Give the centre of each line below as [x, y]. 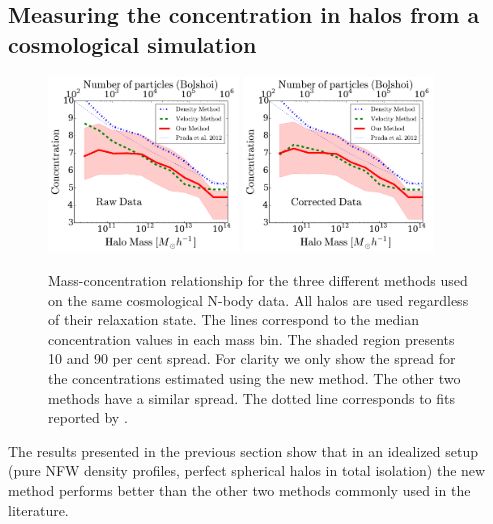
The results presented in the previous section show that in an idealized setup [243, 450]
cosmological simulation [132, 43]
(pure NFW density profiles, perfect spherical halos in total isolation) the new [247, 470]
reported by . [88, 417]
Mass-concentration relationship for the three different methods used [258, 279]
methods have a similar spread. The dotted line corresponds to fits [251, 397]
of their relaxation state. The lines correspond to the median [233, 319]
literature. [38, 509]
